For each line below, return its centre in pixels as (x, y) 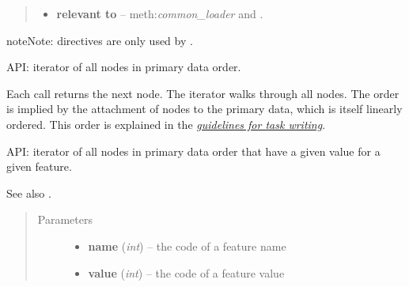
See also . (29, 193)
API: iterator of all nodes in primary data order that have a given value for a (193, 151)
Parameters (65, 219)
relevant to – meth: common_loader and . (160, 13)
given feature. (39, 166)
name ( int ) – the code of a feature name (187, 245)
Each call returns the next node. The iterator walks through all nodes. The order (203, 93)
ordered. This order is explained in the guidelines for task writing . (166, 124)
